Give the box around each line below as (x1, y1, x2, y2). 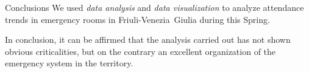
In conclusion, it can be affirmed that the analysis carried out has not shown (5, 33, 291, 46)
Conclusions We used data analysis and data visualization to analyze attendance (5, 1, 304, 13)
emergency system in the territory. (5, 57, 133, 69)
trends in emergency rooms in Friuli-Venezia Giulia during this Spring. (5, 13, 270, 25)
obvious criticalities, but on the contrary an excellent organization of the (5, 45, 276, 57)
